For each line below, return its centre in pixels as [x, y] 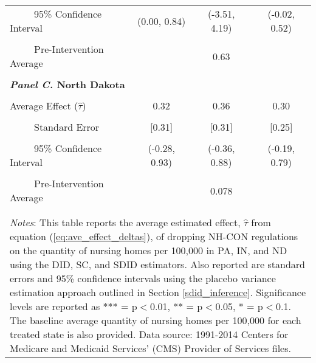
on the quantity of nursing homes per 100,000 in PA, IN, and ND [149, 250]
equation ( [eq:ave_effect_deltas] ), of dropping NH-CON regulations [154, 236]
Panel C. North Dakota [67, 84]
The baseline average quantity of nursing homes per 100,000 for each [156, 320]
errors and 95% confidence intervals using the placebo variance [143, 278]
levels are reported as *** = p [74, 306]
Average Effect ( [44, 105]
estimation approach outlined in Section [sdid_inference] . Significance [158, 292]
